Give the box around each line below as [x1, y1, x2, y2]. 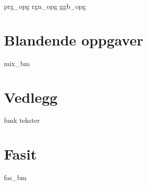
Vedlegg [4, 87, 58, 107]
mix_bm [4, 58, 30, 68]
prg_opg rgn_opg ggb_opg [4, 1, 86, 11]
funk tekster [4, 115, 40, 125]
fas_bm [4, 172, 27, 183]
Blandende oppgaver [4, 29, 144, 49]
